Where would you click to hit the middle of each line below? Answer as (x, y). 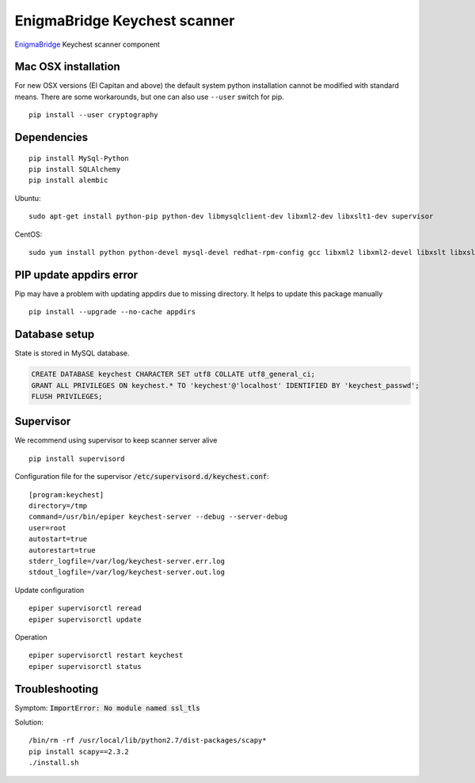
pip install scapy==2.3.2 (79, 751)
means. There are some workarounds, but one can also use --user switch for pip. (149, 97)
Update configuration (49, 590)
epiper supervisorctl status (85, 666)
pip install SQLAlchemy (75, 169)
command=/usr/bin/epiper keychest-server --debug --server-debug (158, 517)
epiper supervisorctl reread (85, 608)
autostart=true (58, 539)
